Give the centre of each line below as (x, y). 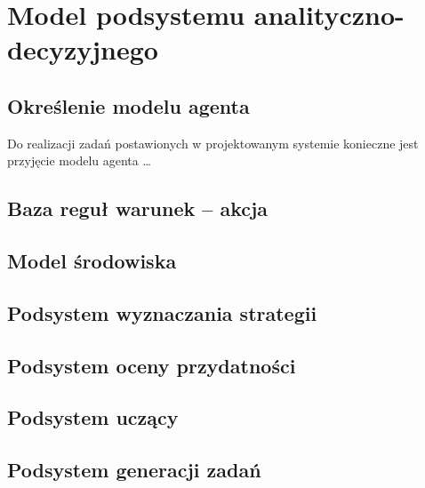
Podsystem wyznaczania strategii (162, 312)
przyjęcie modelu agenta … (79, 160)
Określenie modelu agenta (128, 105)
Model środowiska (92, 261)
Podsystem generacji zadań (134, 470)
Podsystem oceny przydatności (152, 365)
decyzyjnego (83, 49)
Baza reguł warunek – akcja (138, 208)
